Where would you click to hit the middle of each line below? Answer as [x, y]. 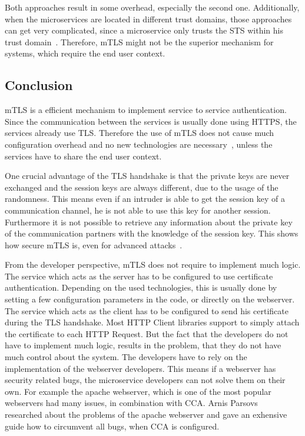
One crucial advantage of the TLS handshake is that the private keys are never [147, 176]
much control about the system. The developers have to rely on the [126, 357]
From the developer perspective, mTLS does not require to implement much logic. [153, 264]
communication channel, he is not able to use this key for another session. [138, 210]
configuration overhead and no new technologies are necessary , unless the [139, 144]
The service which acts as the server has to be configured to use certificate [139, 276]
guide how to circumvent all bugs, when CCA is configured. [112, 426]
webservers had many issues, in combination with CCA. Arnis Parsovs [131, 403]
